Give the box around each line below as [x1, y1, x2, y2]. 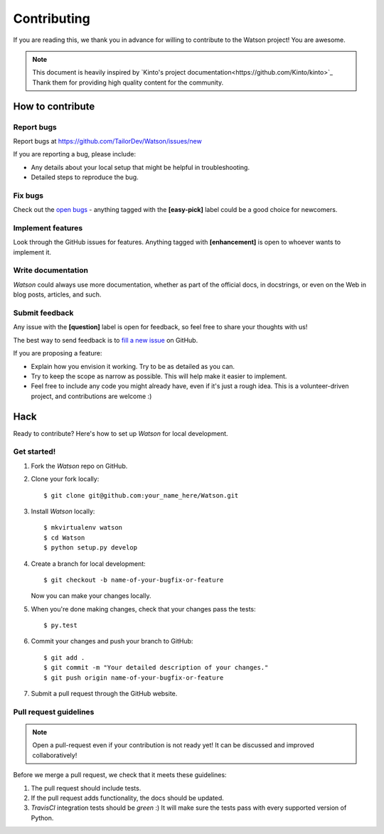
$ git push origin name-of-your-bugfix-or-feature [43, 673, 224, 682]
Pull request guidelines [13, 707, 95, 717]
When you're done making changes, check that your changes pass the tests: [31, 604, 256, 613]
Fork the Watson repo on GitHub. [31, 461, 128, 470]
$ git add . [43, 653, 85, 661]
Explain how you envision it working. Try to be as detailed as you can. [31, 362, 235, 370]
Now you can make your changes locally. [31, 592, 151, 600]
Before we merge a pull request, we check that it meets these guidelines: [13, 771, 227, 779]
